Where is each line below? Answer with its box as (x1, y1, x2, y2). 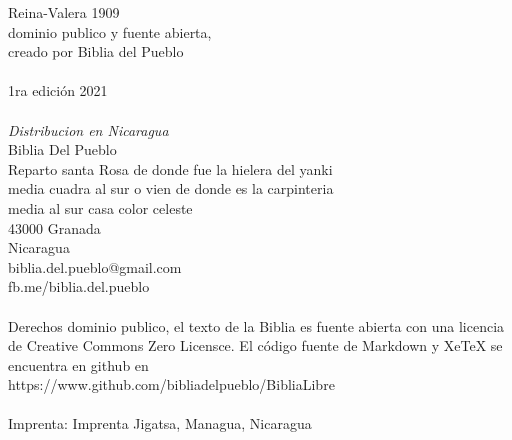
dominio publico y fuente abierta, (8, 21, 212, 42)
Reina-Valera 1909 (8, 2, 120, 22)
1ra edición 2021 (8, 80, 108, 101)
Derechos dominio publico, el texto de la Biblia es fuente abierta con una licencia (8, 315, 505, 336)
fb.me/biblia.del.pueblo (8, 276, 150, 297)
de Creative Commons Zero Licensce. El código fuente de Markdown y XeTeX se (8, 335, 503, 356)
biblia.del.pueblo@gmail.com (8, 256, 182, 277)
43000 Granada (8, 217, 101, 238)
